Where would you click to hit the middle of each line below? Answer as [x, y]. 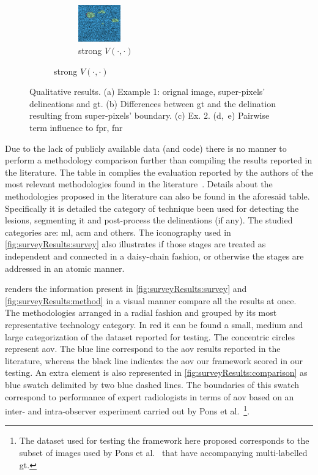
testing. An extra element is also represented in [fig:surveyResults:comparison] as [156, 372]
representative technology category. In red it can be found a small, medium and [154, 324]
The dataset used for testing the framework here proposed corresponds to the [164, 440]
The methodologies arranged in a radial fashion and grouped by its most [141, 312]
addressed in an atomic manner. [65, 268]
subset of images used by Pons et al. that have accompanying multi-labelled [163, 452]
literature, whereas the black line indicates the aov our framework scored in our [154, 360]
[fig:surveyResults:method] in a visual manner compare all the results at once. [151, 300]
